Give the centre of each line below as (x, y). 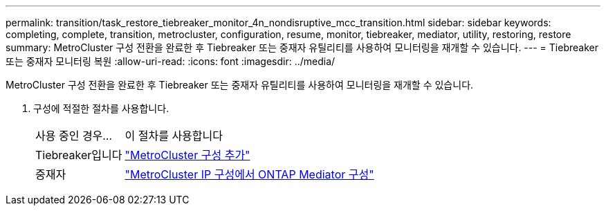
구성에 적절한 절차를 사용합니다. (101, 108)
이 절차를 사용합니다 (174, 136)
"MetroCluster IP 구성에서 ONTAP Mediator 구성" (249, 174)
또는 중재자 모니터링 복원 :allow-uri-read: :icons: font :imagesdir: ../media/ (171, 61)
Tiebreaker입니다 (79, 155)
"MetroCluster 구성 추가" (187, 155)
